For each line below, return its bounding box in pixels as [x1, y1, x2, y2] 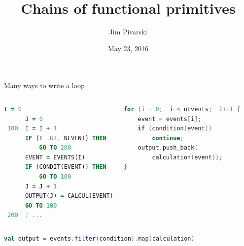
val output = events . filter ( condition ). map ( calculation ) [4, 235, 195, 243]
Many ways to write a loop [4, 80, 85, 91]
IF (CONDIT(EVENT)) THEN [25, 163, 106, 171]
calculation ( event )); [152, 154, 223, 161]
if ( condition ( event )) [138, 125, 212, 132]
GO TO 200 [39, 144, 71, 152]
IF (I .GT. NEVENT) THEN [25, 134, 106, 142]
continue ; [152, 134, 184, 142]
